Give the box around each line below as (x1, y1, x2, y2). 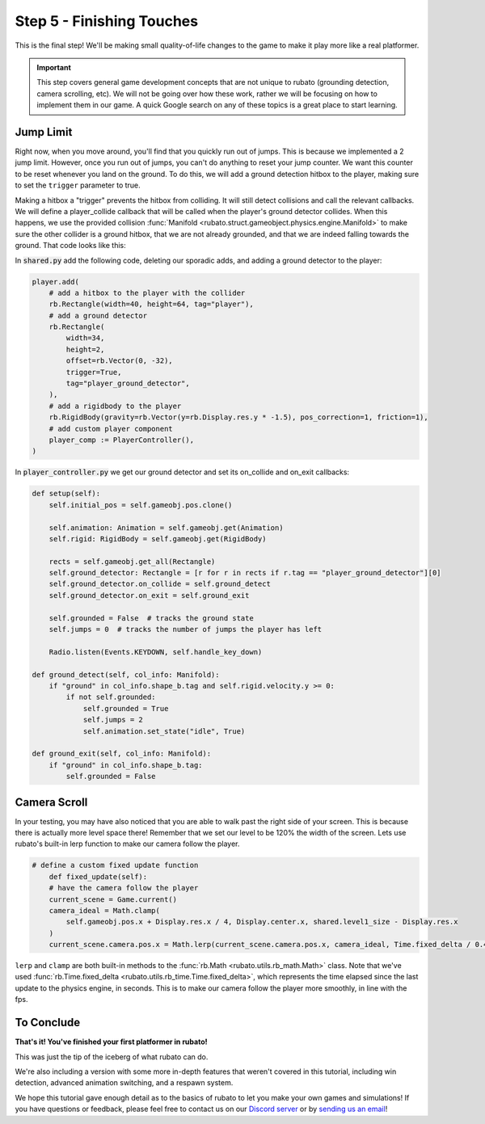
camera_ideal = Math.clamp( (48, 906, 161, 915)
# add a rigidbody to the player (48, 401, 182, 410)
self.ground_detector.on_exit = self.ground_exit (48, 591, 250, 600)
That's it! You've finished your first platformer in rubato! (15, 1037, 208, 1046)
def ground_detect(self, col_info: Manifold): (32, 670, 220, 679)
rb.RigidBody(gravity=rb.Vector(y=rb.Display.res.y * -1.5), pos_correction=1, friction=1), (48, 413, 428, 422)
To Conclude (15, 1016, 81, 1029)
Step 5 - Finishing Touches (15, 12, 198, 30)
